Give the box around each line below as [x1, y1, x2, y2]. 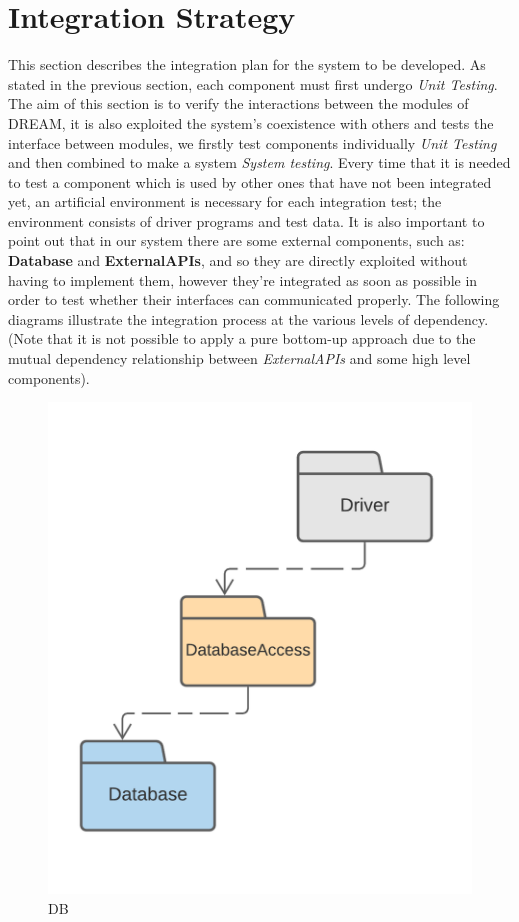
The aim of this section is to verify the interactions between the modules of [8, 93, 469, 114]
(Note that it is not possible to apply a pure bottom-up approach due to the [8, 328, 476, 349]
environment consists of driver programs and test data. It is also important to [8, 210, 485, 231]
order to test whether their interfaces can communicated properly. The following [8, 289, 500, 310]
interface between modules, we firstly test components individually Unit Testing [8, 132, 497, 153]
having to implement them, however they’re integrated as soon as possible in [8, 269, 478, 290]
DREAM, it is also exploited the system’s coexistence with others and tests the [8, 112, 494, 133]
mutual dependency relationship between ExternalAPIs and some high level [8, 348, 471, 369]
